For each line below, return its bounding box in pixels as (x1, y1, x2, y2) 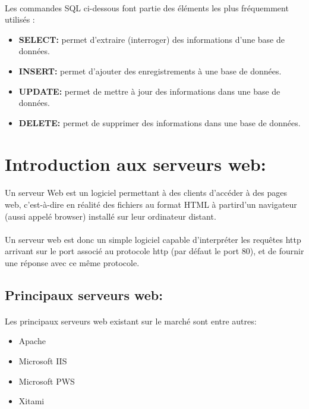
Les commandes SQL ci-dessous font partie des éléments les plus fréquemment (5, 1, 289, 14)
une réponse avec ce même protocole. (5, 256, 140, 268)
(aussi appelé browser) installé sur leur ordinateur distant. (5, 210, 216, 222)
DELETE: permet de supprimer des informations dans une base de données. (18, 116, 301, 129)
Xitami (18, 395, 45, 407)
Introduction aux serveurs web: (5, 151, 266, 176)
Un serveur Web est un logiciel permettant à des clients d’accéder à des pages (5, 186, 287, 199)
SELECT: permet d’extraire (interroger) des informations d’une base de (18, 33, 285, 45)
